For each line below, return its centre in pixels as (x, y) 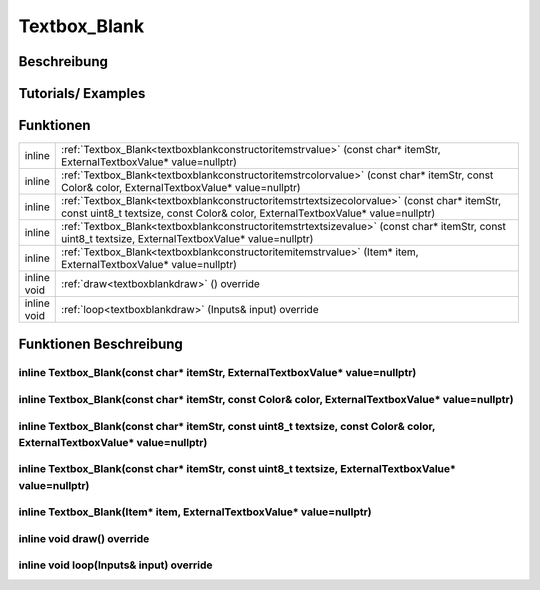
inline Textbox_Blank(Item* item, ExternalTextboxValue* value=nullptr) (195, 512)
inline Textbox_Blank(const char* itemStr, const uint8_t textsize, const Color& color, (227, 426)
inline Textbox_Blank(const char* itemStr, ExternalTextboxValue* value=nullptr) (217, 373)
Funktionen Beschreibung (101, 343)
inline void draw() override (84, 538)
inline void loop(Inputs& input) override (116, 565)
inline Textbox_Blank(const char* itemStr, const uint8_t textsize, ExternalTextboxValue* (237, 469)
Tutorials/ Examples (82, 93)
